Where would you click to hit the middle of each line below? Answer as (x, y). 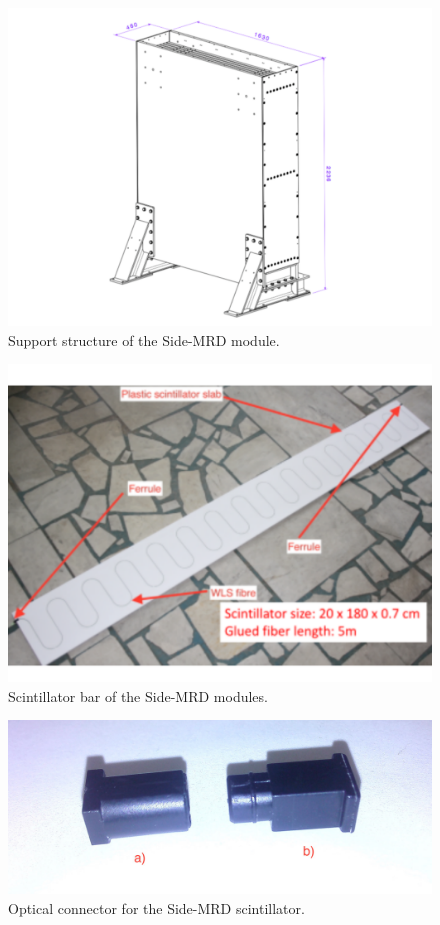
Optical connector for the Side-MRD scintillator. (156, 907)
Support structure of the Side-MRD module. (144, 339)
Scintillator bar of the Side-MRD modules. (138, 695)
